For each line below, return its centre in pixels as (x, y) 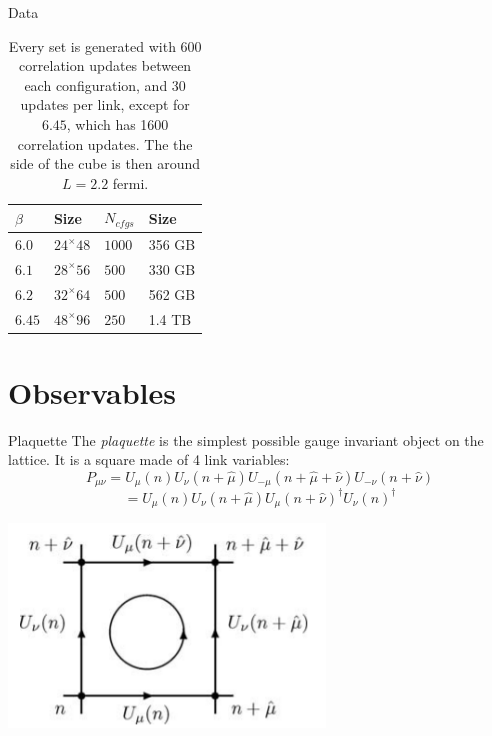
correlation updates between (105, 65)
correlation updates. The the (105, 143)
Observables (92, 391)
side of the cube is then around (105, 163)
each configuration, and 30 (105, 84)
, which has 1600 (117, 123)
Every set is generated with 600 (105, 45)
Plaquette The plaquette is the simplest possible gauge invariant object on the (246, 439)
